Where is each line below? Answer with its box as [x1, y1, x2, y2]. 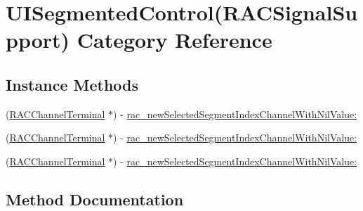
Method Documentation [6, 188, 184, 210]
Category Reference [77, 25, 272, 54]
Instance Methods [6, 73, 138, 95]
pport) [6, 25, 70, 54]
